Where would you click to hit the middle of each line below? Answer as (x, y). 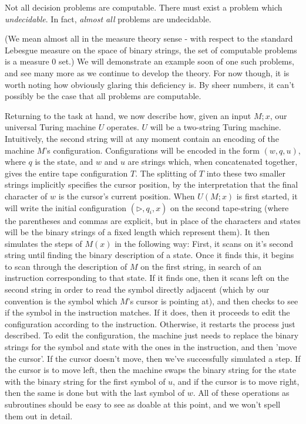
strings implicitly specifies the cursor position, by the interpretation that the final (152, 184)
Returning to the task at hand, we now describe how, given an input (128, 115)
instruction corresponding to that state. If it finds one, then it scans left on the (147, 278)
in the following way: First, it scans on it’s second (204, 243)
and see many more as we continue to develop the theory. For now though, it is (147, 72)
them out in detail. (39, 415)
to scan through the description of (66, 266)
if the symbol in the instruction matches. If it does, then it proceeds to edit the (147, 312)
